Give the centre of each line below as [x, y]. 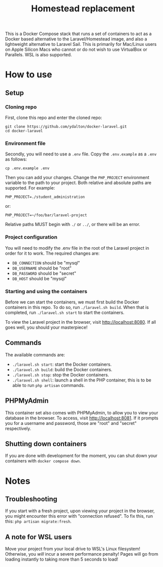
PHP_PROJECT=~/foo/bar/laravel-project [46, 215]
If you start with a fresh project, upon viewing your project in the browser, [80, 511]
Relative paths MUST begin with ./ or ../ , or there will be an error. [73, 225]
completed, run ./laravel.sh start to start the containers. [65, 312]
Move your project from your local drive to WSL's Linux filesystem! [73, 549]
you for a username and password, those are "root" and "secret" [71, 423]
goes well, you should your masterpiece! [46, 327]
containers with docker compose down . [43, 461]
